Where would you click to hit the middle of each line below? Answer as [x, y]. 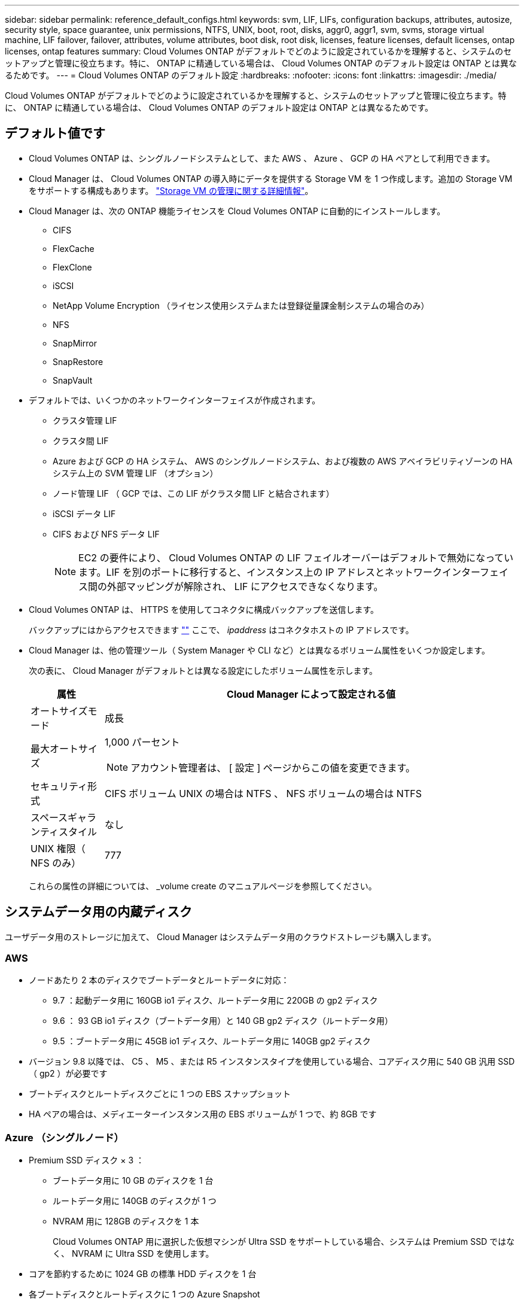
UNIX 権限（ [58, 848]
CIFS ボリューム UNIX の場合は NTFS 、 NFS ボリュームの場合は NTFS [263, 793]
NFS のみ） [56, 863]
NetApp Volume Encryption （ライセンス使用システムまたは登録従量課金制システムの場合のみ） [241, 305]
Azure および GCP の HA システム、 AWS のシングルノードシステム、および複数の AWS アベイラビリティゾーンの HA [283, 461]
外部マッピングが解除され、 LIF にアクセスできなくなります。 [245, 586]
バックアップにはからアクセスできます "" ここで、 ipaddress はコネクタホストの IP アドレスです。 [221, 630]
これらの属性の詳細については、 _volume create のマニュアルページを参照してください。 [203, 886]
